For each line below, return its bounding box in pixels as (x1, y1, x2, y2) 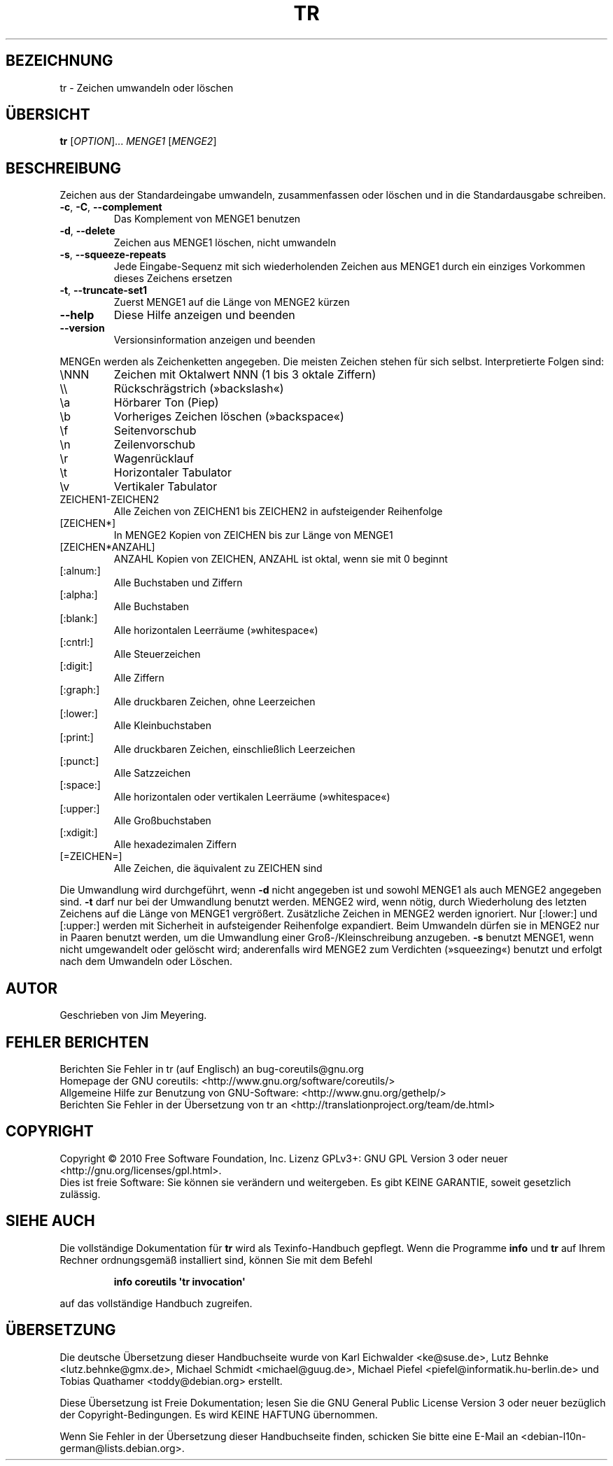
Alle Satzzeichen (113, 767, 191, 780)
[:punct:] (59, 755, 99, 768)
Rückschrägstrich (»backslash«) (113, 381, 284, 396)
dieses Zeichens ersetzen (113, 272, 232, 285)
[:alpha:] (59, 588, 98, 601)
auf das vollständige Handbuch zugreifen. (59, 1297, 253, 1309)
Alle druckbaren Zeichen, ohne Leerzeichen (113, 696, 316, 708)
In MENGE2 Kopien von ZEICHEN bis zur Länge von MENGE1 (113, 529, 393, 542)
